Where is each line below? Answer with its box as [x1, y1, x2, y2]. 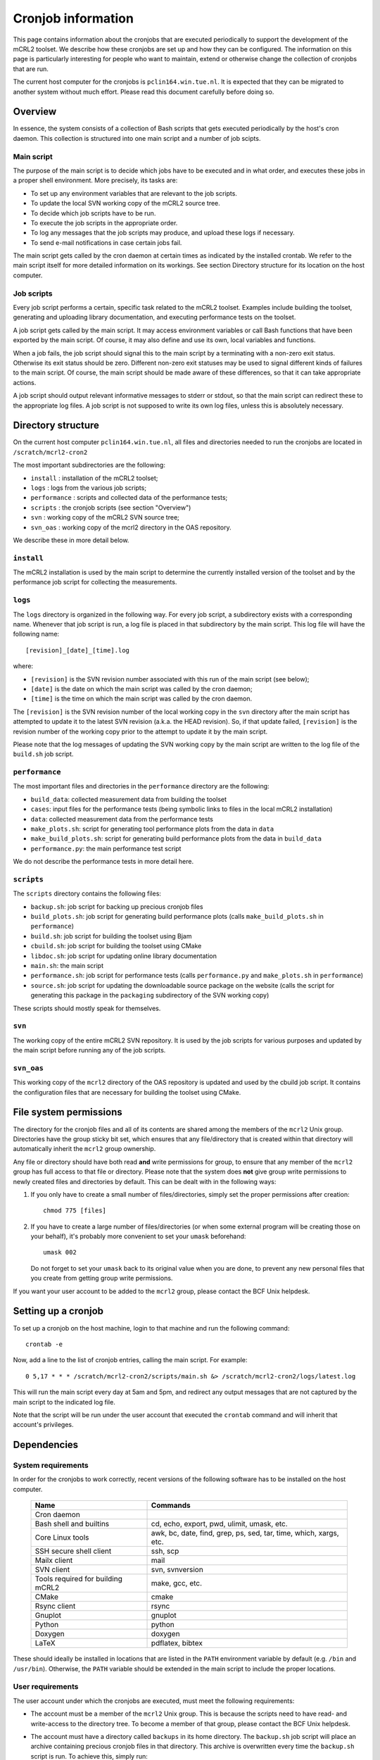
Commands [151, 1500, 191, 1510]
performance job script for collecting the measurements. [13, 578, 177, 586]
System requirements [13, 1461, 89, 1471]
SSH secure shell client [34, 1546, 112, 1556]
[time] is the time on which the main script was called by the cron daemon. [30, 694, 253, 703]
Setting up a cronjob [13, 1305, 104, 1317]
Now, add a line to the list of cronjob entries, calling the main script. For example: [13, 1356, 248, 1364]
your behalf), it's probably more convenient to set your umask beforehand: [30, 1232, 246, 1240]
